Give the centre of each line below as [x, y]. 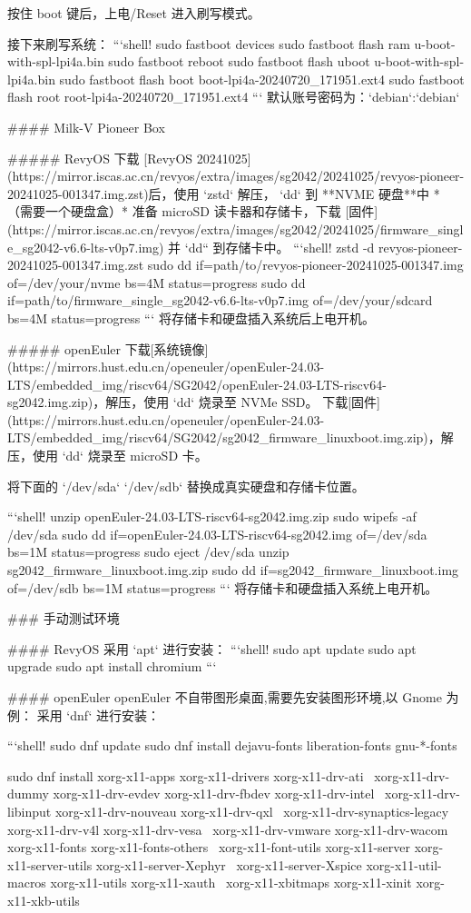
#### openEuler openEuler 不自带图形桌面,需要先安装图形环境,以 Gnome [225, 697]
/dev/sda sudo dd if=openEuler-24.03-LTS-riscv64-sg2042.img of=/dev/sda [217, 534]
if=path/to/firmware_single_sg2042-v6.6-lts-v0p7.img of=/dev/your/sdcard [220, 300]
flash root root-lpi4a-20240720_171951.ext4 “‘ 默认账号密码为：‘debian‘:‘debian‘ [234, 97]
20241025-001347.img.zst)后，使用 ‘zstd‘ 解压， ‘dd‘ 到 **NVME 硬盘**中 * [224, 193]
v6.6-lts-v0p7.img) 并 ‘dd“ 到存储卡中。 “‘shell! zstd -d [219, 247]
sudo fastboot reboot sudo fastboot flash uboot [239, 61]
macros [27, 883]
